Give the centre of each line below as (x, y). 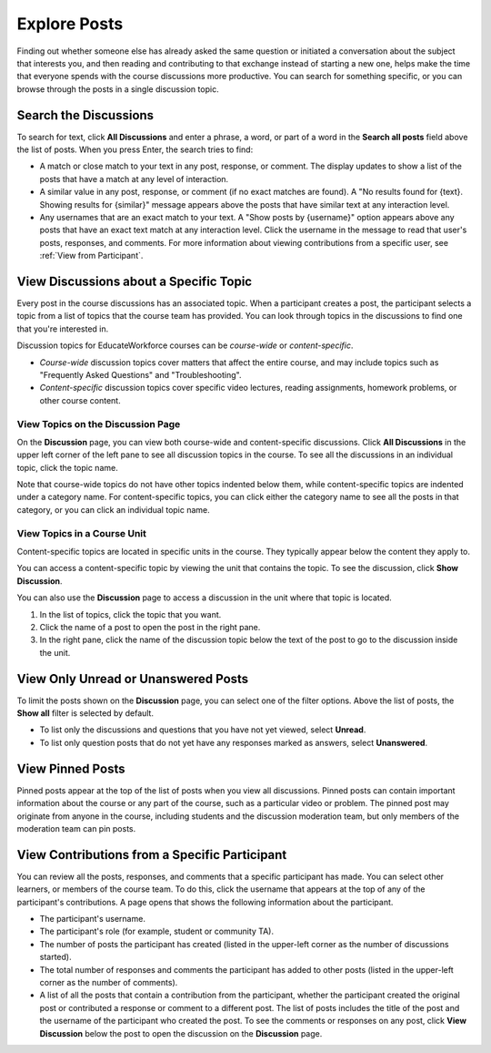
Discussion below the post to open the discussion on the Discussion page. (181, 1033)
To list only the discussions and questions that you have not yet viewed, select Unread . (203, 730)
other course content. (80, 400)
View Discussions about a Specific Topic (135, 281)
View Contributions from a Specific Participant (152, 855)
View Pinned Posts (71, 768)
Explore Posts (70, 24)
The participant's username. (92, 918)
